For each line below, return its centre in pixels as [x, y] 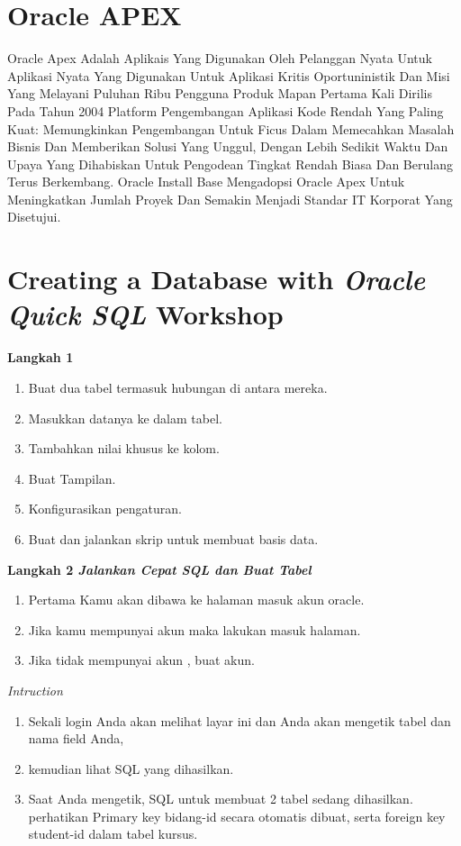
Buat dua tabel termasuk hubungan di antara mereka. [178, 387]
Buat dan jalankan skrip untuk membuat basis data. [173, 538]
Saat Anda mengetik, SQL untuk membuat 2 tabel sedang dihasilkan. [221, 799]
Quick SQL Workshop [145, 314]
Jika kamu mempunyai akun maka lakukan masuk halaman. [194, 629]
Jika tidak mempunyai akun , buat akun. [141, 660]
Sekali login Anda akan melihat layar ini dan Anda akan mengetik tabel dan [240, 720]
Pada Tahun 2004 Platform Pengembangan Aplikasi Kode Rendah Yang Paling [226, 110]
